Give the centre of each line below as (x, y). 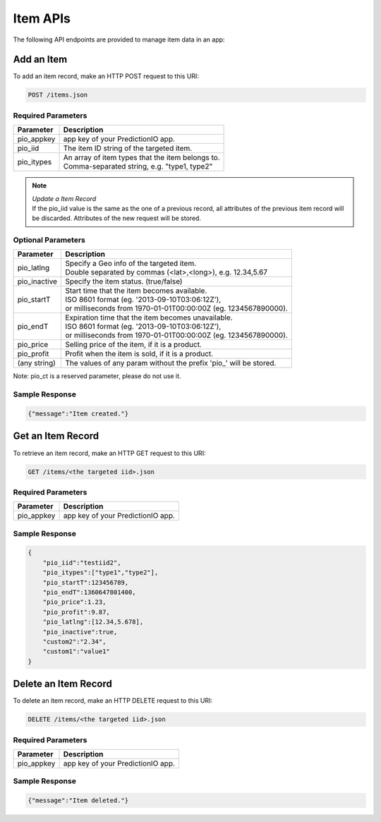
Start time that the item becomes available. (136, 291)
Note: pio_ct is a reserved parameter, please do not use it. (97, 376)
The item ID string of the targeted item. (128, 148)
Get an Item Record (56, 436)
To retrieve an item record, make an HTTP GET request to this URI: (109, 453)
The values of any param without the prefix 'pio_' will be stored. (170, 363)
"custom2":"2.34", (74, 641)
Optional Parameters (49, 240)
